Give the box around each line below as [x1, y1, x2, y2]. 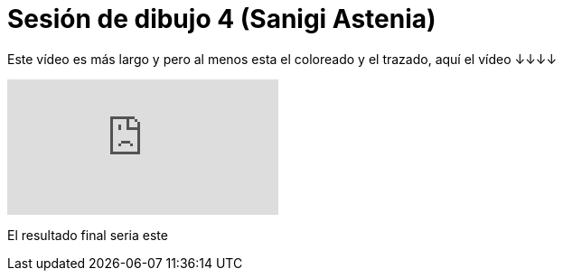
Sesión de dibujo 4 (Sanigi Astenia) [7, 4, 436, 34]
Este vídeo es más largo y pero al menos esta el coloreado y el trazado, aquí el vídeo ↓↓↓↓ [7, 51, 558, 67]
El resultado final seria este [7, 227, 168, 243]
